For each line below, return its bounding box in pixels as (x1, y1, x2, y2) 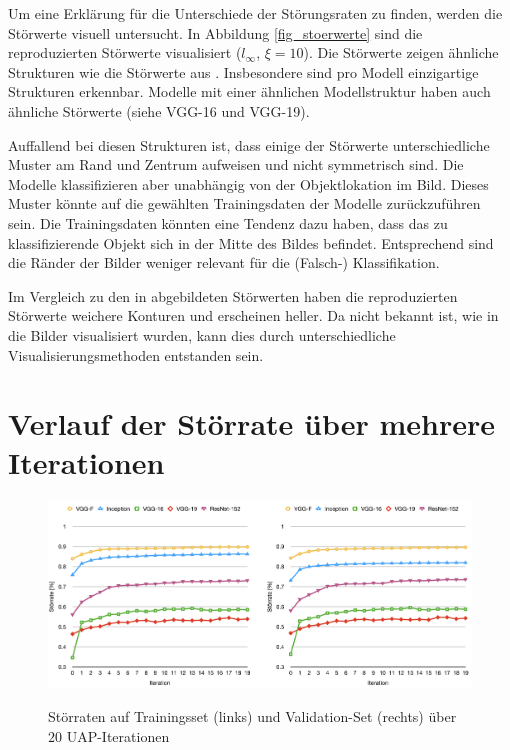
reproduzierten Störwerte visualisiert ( (8, 42, 242, 63)
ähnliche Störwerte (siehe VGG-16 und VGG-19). (8, 100, 310, 121)
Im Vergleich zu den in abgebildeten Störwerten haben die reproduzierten (8, 285, 458, 306)
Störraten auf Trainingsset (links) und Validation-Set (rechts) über (48, 706, 457, 727)
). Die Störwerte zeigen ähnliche (303, 42, 499, 63)
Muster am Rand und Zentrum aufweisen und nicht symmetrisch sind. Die (8, 154, 464, 175)
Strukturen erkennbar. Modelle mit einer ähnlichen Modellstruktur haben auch (8, 81, 491, 102)
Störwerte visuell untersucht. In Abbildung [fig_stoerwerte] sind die (8, 22, 423, 43)
